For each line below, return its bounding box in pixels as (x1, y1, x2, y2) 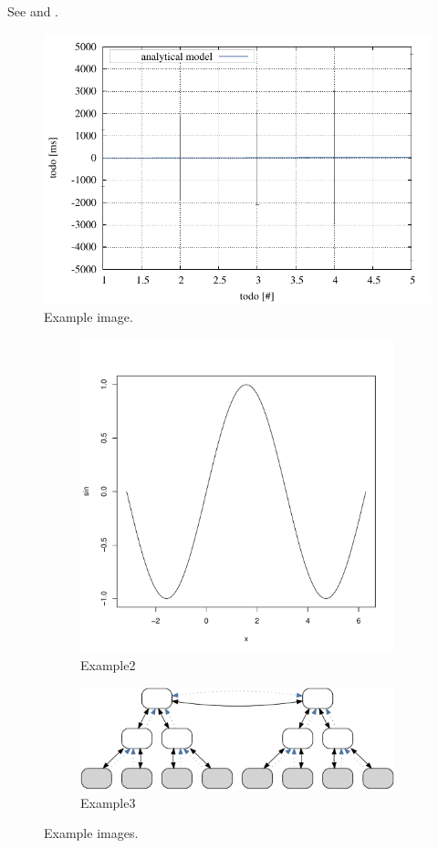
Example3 (80, 792, 136, 812)
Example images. (44, 823, 139, 843)
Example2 (80, 656, 136, 675)
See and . (7, 2, 58, 20)
